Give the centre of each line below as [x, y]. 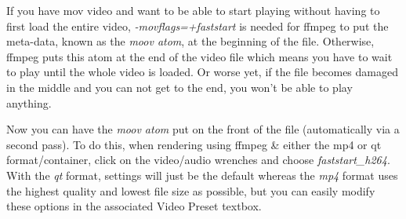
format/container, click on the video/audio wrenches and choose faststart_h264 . [198, 160]
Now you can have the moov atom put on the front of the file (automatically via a [203, 129]
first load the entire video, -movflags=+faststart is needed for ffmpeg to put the [198, 26]
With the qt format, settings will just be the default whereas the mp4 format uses [202, 175]
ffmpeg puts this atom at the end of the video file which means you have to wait [199, 56]
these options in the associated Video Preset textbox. [134, 206]
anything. [29, 102]
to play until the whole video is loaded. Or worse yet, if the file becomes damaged [202, 72]
